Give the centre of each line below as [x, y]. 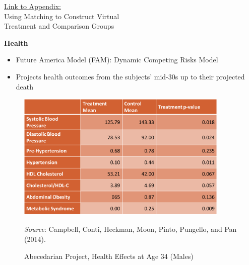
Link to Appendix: [33, 6]
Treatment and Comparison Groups [59, 26]
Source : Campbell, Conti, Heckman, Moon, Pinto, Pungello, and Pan [131, 229]
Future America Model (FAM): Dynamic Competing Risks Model [117, 60]
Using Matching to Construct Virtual [62, 16]
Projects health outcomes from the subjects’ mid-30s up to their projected [130, 76]
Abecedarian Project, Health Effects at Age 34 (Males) [109, 256]
